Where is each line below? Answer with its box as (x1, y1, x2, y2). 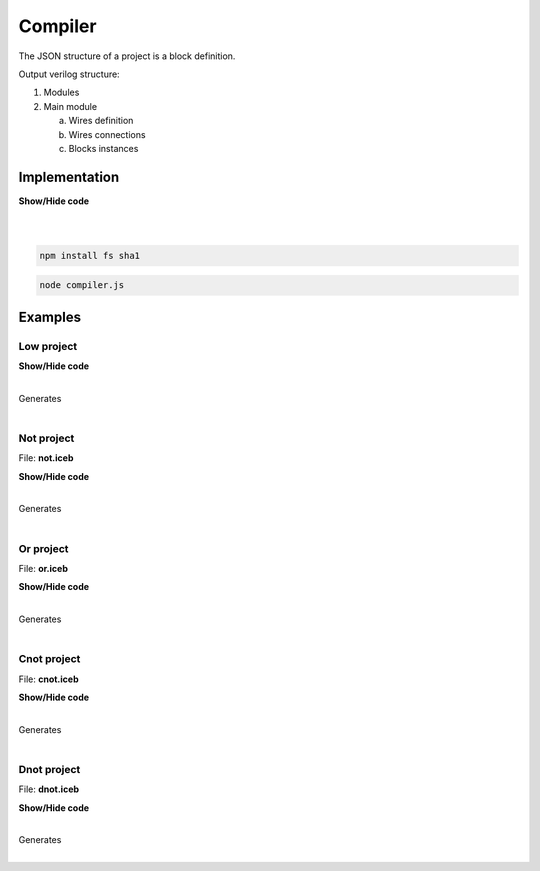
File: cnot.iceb (18, 673, 79, 685)
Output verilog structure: (18, 68, 120, 80)
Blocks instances (68, 142, 139, 154)
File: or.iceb (18, 562, 69, 574)
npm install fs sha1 (39, 250, 140, 261)
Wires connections (68, 128, 146, 140)
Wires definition (68, 115, 134, 127)
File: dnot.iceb (18, 783, 80, 795)
